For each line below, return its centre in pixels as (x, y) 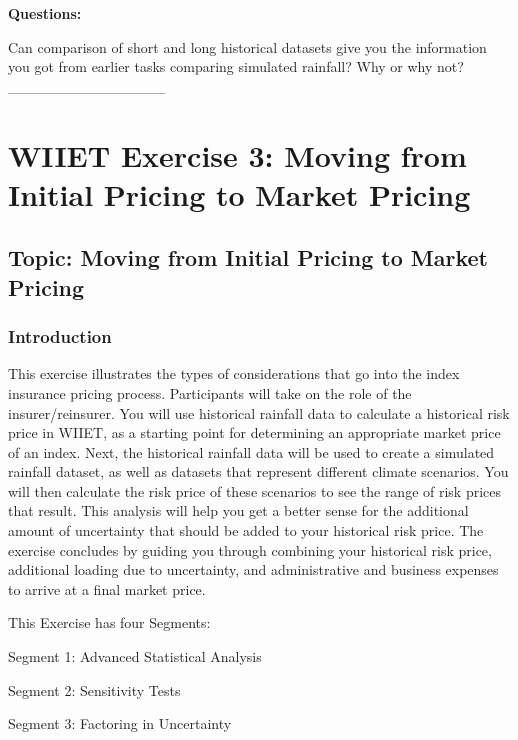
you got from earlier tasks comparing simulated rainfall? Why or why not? (236, 66)
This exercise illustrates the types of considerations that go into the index (234, 373)
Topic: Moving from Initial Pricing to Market (248, 257)
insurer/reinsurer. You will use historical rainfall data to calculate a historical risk (259, 412)
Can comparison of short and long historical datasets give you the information (247, 46)
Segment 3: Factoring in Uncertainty (120, 723)
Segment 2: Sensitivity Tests (94, 689)
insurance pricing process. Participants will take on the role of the (210, 392)
